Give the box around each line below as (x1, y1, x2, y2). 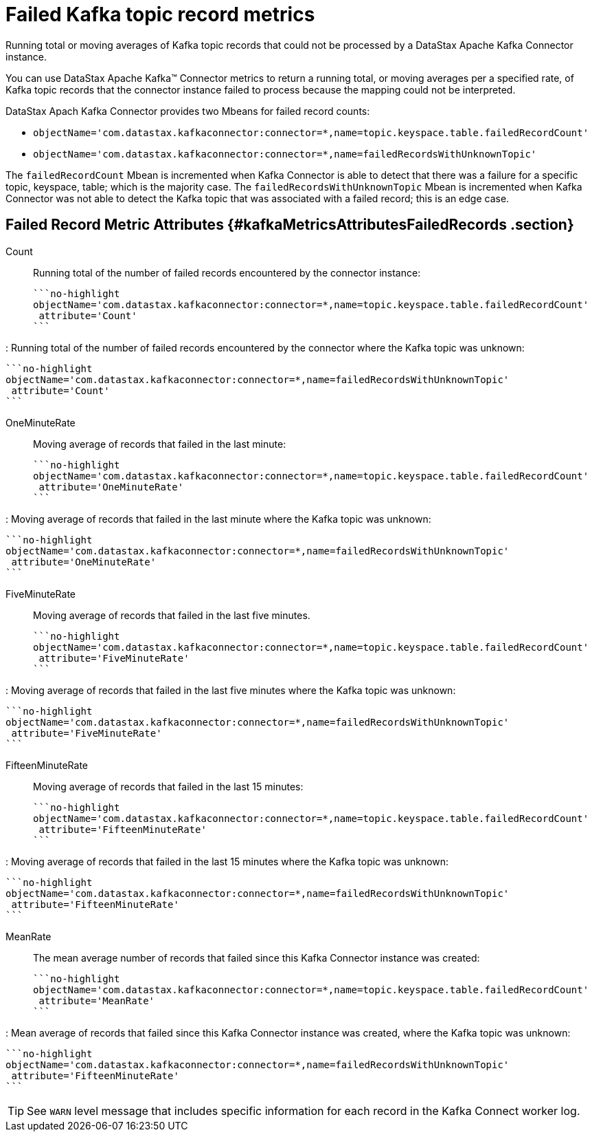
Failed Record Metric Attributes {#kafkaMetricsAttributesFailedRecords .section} (5, 216, 574, 234)
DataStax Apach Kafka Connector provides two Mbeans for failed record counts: (5, 105, 370, 117)
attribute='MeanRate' (38, 995, 155, 1006)
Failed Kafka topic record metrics (5, 3, 315, 26)
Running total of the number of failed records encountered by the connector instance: (33, 266, 421, 279)
